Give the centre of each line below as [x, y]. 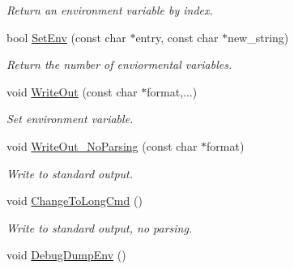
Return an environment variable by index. [110, 10]
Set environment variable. [70, 119]
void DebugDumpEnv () [66, 255]
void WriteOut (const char [72, 91]
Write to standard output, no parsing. [100, 227]
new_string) [258, 37]
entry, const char [177, 37]
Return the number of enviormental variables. [119, 64]
